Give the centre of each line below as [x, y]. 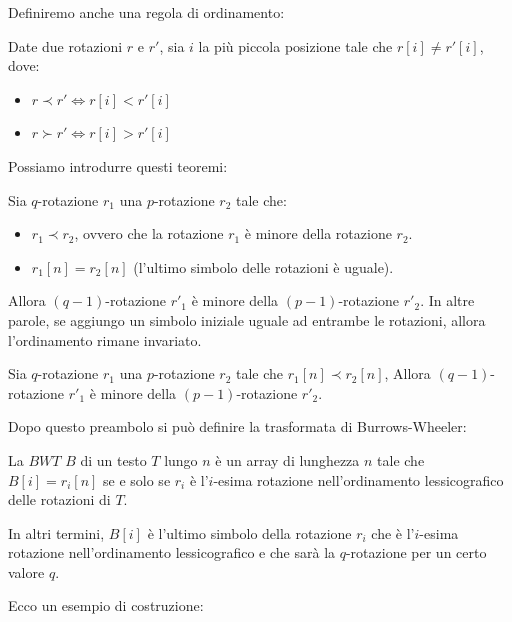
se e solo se [137, 479]
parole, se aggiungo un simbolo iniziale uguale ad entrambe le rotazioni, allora [247, 319]
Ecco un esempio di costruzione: [106, 605]
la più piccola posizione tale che [295, 45]
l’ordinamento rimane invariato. [105, 339]
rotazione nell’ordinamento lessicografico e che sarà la [172, 552]
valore [26, 571]
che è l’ [393, 532]
